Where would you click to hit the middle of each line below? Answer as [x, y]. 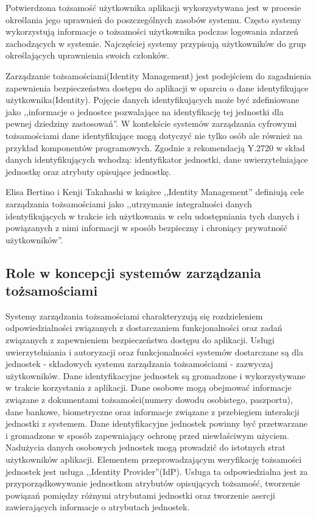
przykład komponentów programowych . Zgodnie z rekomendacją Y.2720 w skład [155, 147]
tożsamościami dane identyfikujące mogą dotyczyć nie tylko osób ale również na [154, 135]
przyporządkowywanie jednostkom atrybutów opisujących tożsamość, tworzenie [153, 483]
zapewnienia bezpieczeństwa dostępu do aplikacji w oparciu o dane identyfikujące [157, 87]
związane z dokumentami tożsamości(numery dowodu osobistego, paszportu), [149, 400]
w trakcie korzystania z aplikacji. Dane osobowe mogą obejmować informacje [149, 387]
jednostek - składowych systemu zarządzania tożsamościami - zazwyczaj [139, 364]
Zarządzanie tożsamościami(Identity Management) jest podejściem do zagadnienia [158, 75]
